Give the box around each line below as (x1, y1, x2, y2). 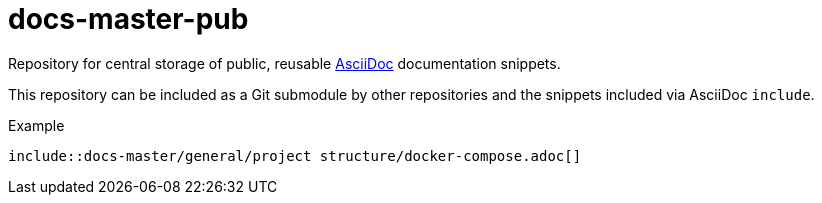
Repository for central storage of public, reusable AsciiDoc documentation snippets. (8, 54, 561, 72)
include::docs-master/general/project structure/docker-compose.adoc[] (8, 147, 582, 164)
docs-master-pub (8, 2, 249, 36)
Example (8, 116, 65, 134)
